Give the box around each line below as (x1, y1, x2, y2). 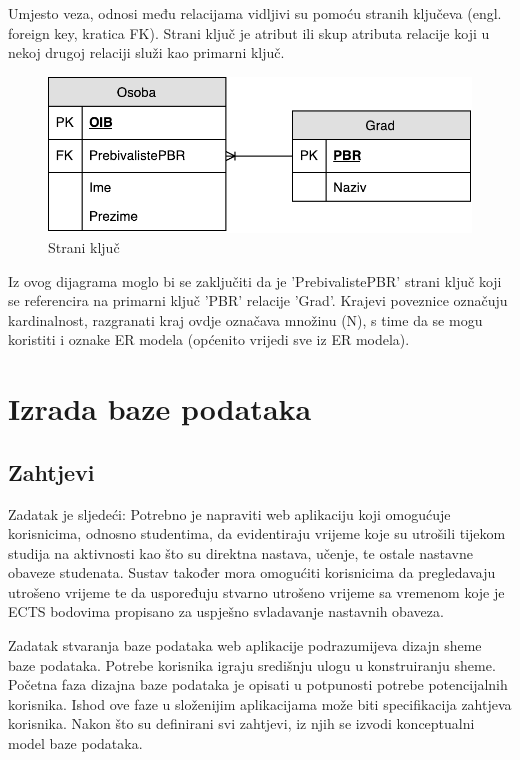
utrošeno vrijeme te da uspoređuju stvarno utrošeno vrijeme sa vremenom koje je (8, 581, 505, 602)
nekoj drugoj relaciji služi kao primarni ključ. (8, 42, 285, 63)
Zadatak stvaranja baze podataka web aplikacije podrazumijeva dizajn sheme (8, 635, 482, 656)
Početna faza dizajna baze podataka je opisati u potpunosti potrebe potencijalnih (8, 674, 508, 695)
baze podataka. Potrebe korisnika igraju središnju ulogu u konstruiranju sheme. (8, 654, 496, 675)
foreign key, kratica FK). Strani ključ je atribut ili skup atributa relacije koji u (8, 22, 490, 43)
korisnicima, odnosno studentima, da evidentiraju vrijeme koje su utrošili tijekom (8, 523, 506, 544)
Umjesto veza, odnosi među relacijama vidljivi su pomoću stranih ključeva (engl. (8, 3, 502, 23)
